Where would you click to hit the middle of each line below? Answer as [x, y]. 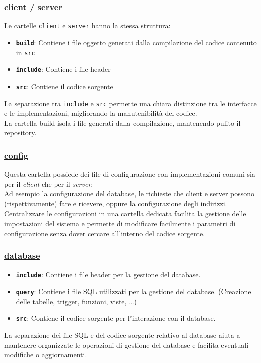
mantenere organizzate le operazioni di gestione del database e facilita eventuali [126, 345]
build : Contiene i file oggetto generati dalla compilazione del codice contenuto [136, 42]
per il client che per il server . [49, 184]
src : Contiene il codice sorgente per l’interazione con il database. [116, 318]
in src [25, 52]
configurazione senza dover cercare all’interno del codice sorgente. [105, 233]
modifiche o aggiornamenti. [46, 355]
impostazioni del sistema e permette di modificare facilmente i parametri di [120, 223]
